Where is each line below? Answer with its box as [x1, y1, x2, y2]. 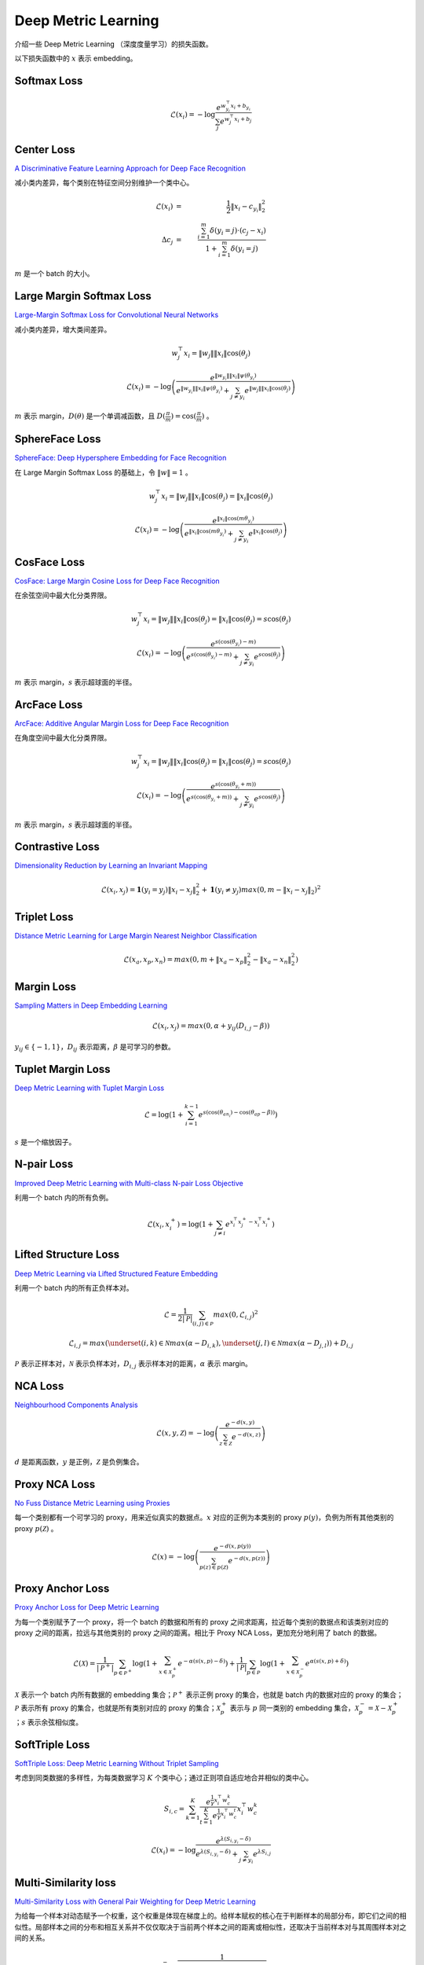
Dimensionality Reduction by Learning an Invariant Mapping [14, 861, 208, 870]
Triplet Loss [14, 910, 74, 924]
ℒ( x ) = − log [152, 1552, 196, 1562]
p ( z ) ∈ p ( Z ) [199, 1563, 229, 1571]
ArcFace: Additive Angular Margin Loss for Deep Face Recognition [14, 718, 229, 728]
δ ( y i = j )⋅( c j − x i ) [209, 226, 267, 237]
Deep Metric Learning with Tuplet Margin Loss [14, 1083, 165, 1093]
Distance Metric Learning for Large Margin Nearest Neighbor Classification [14, 931, 258, 940]
